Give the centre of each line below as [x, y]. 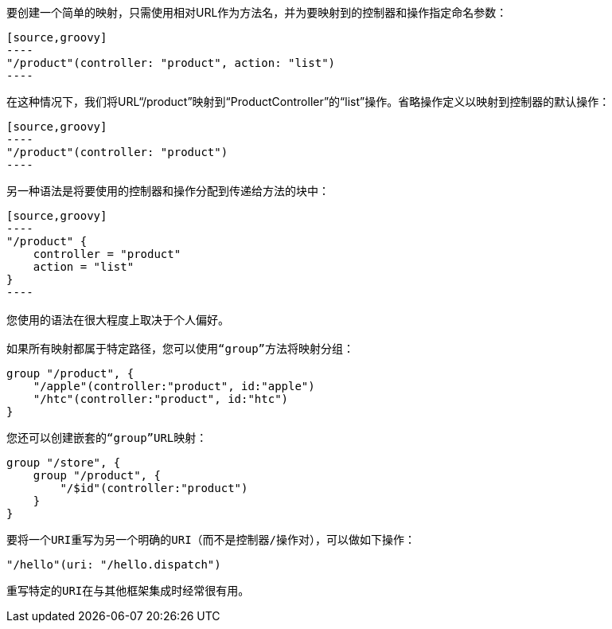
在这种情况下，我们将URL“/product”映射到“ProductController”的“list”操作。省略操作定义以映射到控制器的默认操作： [308, 102]
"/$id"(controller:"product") [154, 488]
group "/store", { [64, 463]
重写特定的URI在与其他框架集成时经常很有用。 [128, 591]
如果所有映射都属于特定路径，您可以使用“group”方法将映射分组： [180, 349]
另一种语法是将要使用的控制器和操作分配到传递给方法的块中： [168, 191]
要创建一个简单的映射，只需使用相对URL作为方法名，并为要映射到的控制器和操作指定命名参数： [257, 12]
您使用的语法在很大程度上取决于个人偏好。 [118, 320]
